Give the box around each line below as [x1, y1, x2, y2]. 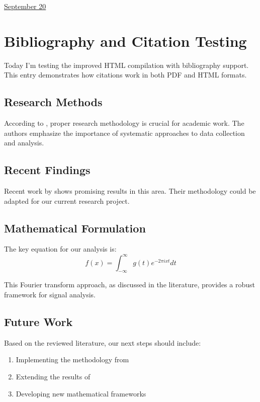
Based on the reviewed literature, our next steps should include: [4, 337, 201, 348]
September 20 [4, 1, 46, 11]
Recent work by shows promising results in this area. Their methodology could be [4, 186, 256, 196]
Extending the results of [16, 371, 91, 381]
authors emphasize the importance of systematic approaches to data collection [4, 127, 245, 138]
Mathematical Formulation [4, 220, 146, 235]
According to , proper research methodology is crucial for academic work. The [4, 118, 244, 128]
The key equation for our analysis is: [4, 244, 117, 254]
